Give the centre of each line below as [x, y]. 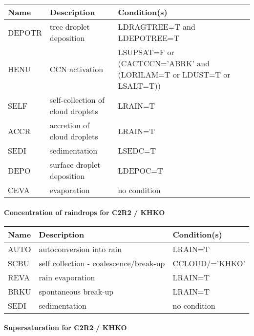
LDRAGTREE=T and [157, 27]
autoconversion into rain [80, 249]
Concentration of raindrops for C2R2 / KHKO [85, 212]
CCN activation [76, 69]
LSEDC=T [137, 150]
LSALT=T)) [139, 86]
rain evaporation [67, 277]
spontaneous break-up [76, 291]
